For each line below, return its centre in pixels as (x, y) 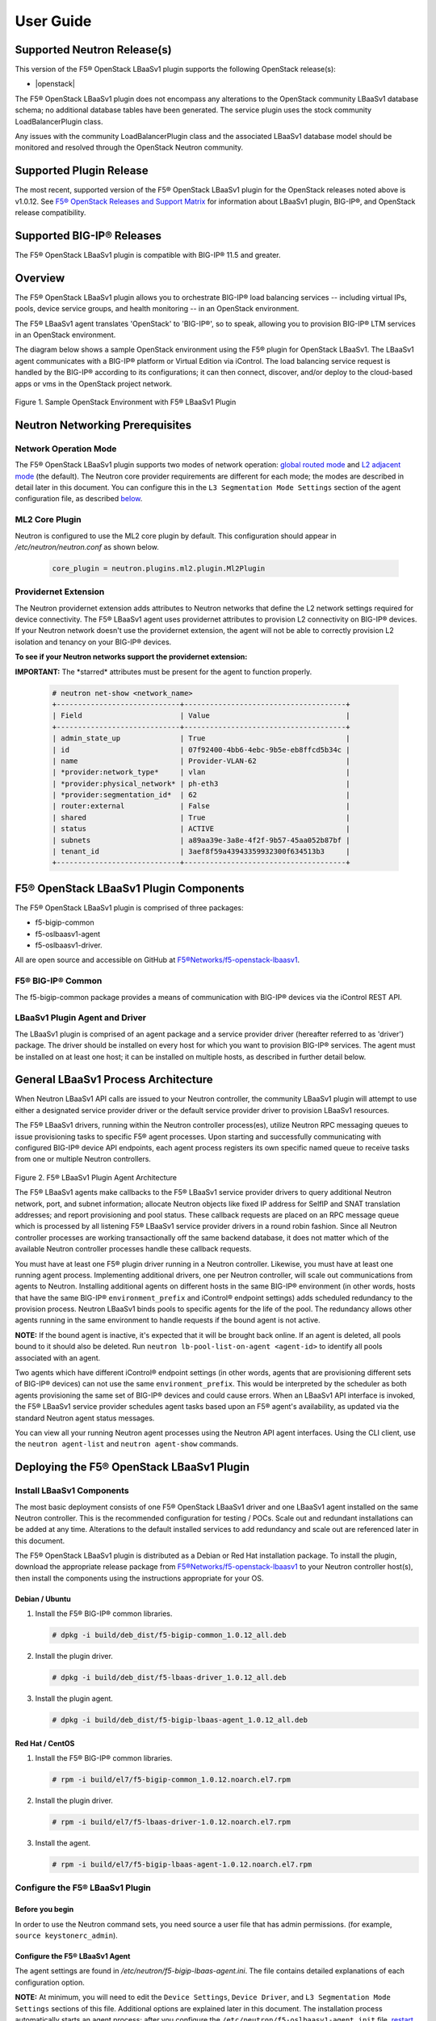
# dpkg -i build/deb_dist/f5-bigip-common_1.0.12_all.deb (169, 1635)
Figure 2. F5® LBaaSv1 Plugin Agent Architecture (96, 1177)
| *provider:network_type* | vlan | (201, 772)
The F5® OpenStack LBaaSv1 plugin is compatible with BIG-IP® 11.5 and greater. (148, 255)
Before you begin (44, 1909)
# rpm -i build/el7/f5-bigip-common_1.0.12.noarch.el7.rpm (171, 1780)
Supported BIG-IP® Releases (88, 236)
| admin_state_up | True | (201, 738)
